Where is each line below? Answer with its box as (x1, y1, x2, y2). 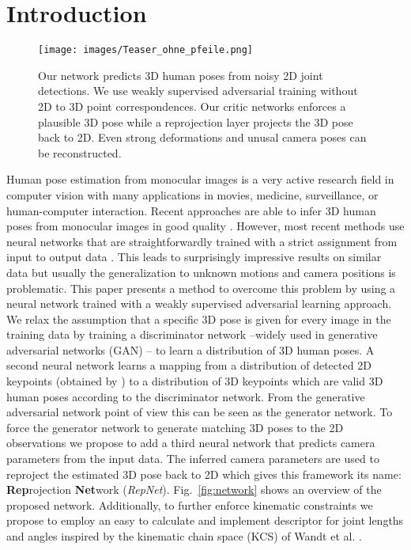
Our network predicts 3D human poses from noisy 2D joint (38, 66, 323, 83)
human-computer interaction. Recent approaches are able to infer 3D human (6, 202, 376, 218)
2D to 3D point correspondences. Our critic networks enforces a (38, 97, 346, 114)
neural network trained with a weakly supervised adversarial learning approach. (6, 295, 392, 312)
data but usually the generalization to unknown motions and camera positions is (6, 264, 396, 280)
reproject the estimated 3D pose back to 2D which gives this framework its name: (6, 465, 402, 482)
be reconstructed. (38, 144, 122, 161)
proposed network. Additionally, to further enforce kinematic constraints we (6, 496, 373, 513)
